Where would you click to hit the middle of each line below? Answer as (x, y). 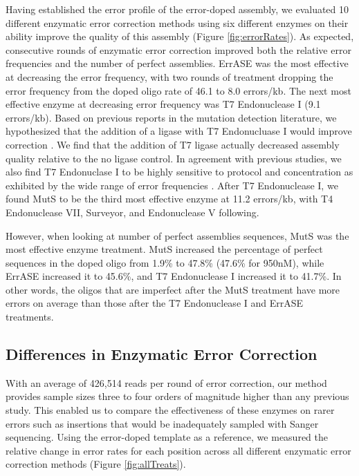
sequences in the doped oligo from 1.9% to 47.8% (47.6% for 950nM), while (165, 262)
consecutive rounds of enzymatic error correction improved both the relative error (178, 49)
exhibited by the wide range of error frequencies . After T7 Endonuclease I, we (172, 185)
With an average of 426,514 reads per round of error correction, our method (166, 382)
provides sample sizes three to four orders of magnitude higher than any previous (177, 396)
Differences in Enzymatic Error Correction (162, 354)
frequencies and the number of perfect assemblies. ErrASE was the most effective (177, 63)
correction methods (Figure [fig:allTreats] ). (96, 464)
